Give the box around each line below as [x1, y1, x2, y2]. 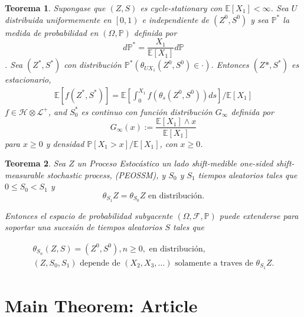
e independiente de [142, 13, 209, 25]
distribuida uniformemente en [5, 13, 112, 25]
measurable [5, 168, 44, 181]
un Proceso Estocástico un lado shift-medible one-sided [77, 157, 273, 169]
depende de [80, 259, 120, 267]
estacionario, [5, 73, 51, 86]
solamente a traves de [175, 259, 253, 267]
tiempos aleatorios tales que [198, 168, 298, 181]
